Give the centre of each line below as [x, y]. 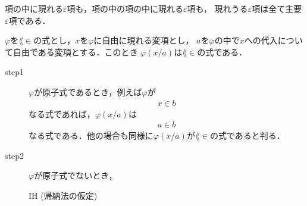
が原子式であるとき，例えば [88, 91]
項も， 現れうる [217, 8]
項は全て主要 [277, 8]
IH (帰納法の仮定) [63, 195]
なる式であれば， [62, 113]
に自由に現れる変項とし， [144, 40]
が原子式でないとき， [76, 175]
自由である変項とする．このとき [75, 51]
